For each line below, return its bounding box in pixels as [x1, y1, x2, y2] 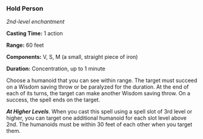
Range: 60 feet [6, 41, 44, 49]
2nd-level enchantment [6, 18, 65, 25]
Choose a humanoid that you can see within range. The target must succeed [6, 77, 198, 84]
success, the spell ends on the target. [6, 96, 101, 104]
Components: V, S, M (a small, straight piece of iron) [6, 53, 138, 61]
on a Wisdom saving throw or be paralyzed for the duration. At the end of [6, 83, 189, 90]
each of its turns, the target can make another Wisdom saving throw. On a [6, 90, 191, 97]
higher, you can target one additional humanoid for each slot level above [6, 114, 187, 122]
